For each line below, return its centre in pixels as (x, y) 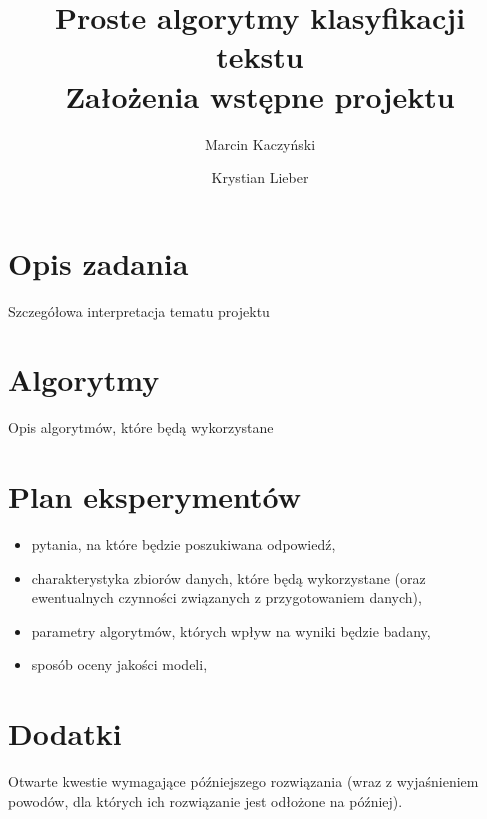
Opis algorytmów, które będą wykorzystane (141, 427)
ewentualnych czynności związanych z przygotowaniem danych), (226, 597)
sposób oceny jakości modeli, (119, 664)
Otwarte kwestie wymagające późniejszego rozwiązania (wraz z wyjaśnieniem (243, 781)
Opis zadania (98, 262)
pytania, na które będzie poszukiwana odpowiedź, (183, 544)
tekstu (260, 56)
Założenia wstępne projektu (260, 95)
